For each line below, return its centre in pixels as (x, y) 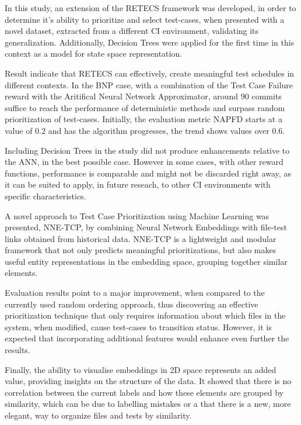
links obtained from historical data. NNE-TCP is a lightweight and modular (141, 238)
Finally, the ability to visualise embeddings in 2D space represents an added (141, 369)
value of (19, 130)
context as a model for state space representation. (94, 53)
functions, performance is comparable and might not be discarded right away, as (148, 173)
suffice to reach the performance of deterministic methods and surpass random (145, 107)
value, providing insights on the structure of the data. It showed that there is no (148, 381)
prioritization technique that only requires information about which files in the (145, 315)
